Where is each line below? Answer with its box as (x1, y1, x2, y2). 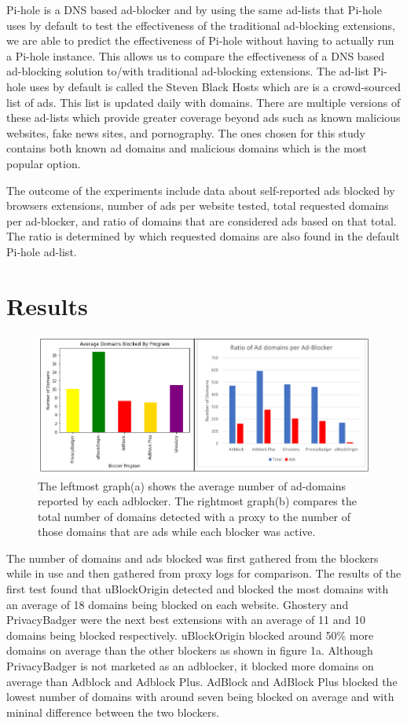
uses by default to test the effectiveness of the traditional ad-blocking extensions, (6, 17, 395, 33)
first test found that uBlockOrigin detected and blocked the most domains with (6, 581, 389, 597)
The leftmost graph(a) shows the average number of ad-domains (38, 477, 346, 494)
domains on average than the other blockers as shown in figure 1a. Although (6, 642, 373, 659)
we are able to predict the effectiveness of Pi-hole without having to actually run (6, 32, 394, 49)
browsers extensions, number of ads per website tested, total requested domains (6, 197, 389, 214)
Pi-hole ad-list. (6, 243, 77, 259)
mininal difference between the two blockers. (6, 703, 219, 720)
